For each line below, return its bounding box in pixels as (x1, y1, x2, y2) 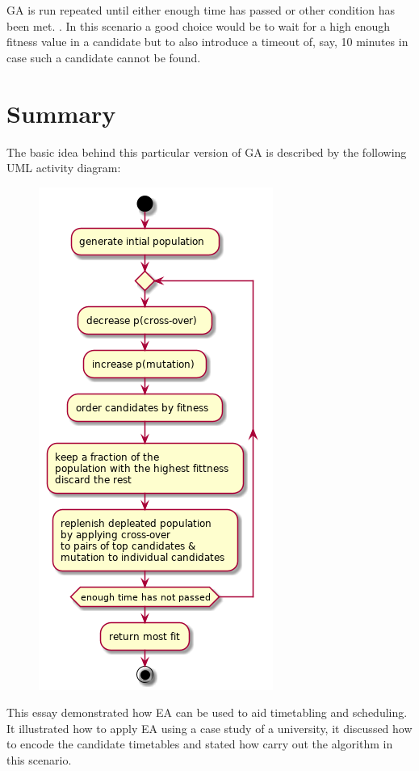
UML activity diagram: (6, 159, 121, 176)
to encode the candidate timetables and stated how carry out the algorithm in (6, 735, 393, 752)
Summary (6, 96, 116, 129)
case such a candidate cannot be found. (6, 48, 201, 65)
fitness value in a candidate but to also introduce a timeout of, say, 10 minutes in (6, 33, 409, 50)
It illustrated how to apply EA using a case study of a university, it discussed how (6, 719, 413, 736)
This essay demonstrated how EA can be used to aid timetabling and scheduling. (6, 704, 408, 721)
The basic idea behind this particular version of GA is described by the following (6, 143, 407, 160)
